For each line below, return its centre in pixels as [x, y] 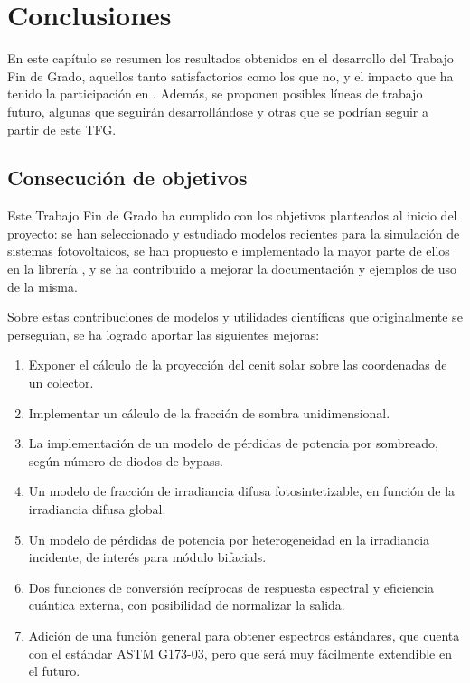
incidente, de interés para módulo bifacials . [147, 557]
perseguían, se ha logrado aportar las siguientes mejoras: [164, 334]
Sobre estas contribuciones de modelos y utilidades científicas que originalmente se [235, 317]
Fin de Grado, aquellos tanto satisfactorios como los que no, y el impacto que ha [230, 75]
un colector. [61, 383]
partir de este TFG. [62, 129]
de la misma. [42, 286]
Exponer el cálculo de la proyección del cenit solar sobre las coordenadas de [238, 365]
